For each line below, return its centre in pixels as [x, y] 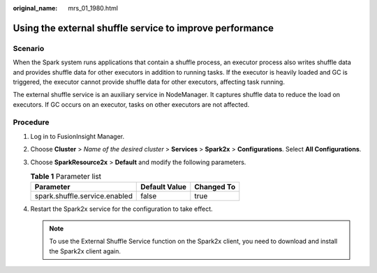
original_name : [35, 8]
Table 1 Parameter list [66, 177]
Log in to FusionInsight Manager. [77, 136]
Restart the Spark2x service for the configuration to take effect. [121, 209]
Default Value [163, 187]
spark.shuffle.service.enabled [83, 196]
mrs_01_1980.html [93, 8]
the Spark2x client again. [85, 251]
